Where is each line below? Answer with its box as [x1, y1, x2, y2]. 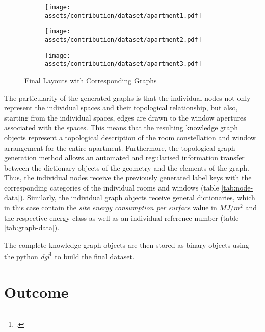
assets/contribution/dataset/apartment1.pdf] [45, 12, 202, 19]
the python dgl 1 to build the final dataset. [4, 250, 135, 262]
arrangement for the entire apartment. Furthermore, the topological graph [4, 142, 235, 153]
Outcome [4, 281, 69, 302]
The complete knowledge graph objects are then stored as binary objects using [4, 239, 249, 250]
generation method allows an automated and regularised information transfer [4, 152, 245, 163]
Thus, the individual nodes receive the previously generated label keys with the [4, 172, 252, 183]
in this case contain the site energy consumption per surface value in [4, 202, 217, 213]
